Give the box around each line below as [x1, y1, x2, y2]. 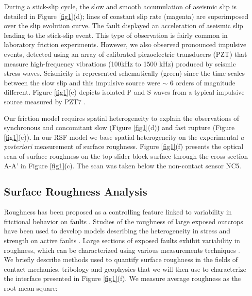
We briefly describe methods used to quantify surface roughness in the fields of [4, 254, 238, 264]
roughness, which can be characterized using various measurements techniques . [4, 245, 240, 255]
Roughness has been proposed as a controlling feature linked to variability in [4, 207, 232, 217]
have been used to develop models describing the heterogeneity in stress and [4, 226, 231, 236]
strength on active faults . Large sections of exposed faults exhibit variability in [4, 235, 240, 246]
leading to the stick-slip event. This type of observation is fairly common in [4, 30, 228, 40]
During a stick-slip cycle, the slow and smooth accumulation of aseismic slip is [4, 1, 237, 11]
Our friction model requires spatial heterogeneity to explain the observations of [4, 113, 239, 123]
